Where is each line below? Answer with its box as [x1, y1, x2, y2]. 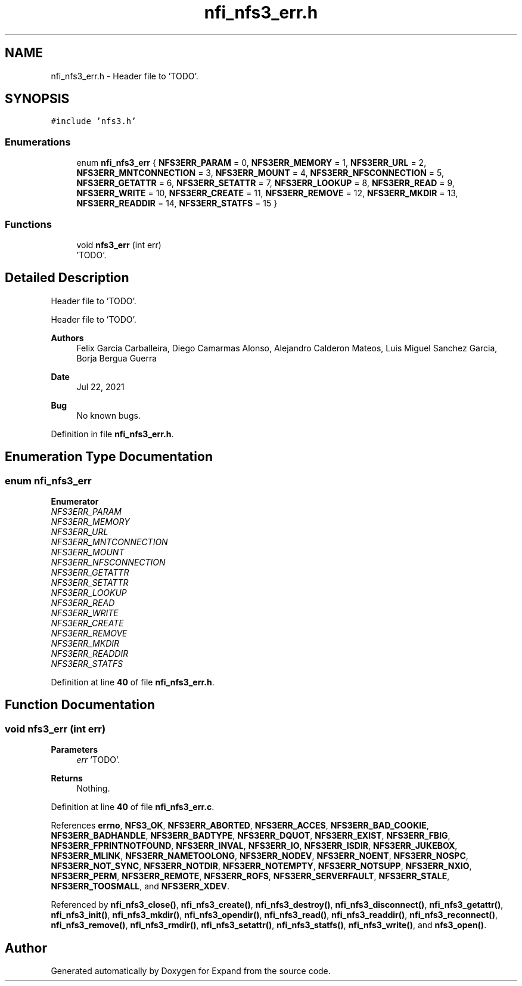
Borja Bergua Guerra [76, 353, 157, 363]
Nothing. [76, 783, 110, 794]
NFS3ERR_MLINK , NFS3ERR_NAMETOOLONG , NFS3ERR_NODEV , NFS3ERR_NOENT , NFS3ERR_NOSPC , [51, 851, 468, 861]
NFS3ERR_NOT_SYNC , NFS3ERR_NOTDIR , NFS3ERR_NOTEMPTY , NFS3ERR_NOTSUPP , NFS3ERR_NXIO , [51, 861, 472, 871]
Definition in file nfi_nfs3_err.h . [51, 428, 174, 439]
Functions [5, 218, 52, 230]
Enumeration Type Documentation [5, 449, 213, 465]
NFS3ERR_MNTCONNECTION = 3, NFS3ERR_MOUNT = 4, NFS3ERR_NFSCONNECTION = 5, [76, 168, 444, 178]
